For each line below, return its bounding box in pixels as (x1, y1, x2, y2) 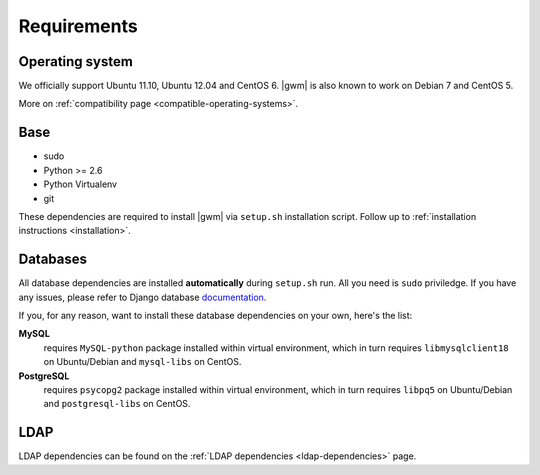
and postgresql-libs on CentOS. (43, 398, 191, 410)
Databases (18, 251, 88, 268)
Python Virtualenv (43, 178, 118, 190)
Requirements (18, 15, 139, 37)
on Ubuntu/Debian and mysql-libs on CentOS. (43, 356, 242, 368)
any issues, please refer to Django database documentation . (18, 291, 267, 303)
